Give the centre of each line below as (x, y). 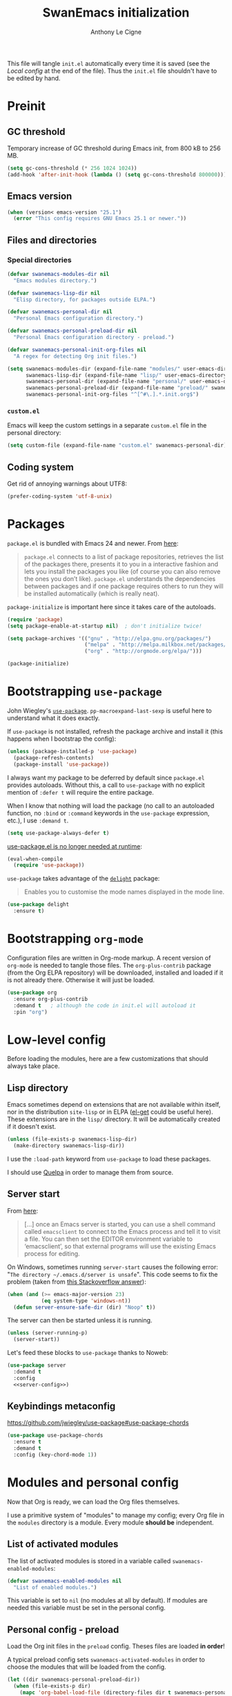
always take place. (33, 1066)
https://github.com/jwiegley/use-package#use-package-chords (98, 1423)
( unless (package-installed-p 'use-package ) (72, 752)
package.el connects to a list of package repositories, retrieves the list (124, 556)
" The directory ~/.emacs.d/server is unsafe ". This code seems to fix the (113, 1274)
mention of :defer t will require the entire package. (80, 792)
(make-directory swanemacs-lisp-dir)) (69, 1146)
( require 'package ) (35, 619)
